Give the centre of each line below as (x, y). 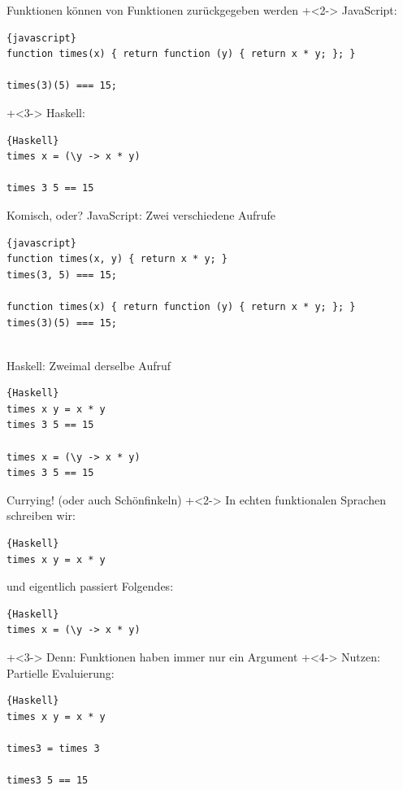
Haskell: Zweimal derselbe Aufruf (89, 365)
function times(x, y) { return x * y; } (117, 259)
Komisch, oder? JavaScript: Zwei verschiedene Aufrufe (141, 214)
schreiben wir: (41, 515)
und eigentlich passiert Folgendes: (90, 586)
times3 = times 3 (53, 748)
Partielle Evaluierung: (61, 672)
